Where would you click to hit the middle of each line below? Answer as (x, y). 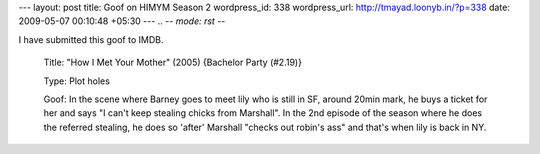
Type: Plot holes (76, 81)
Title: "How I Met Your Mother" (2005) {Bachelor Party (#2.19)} (172, 62)
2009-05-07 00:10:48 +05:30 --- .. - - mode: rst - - (122, 21)
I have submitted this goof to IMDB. (91, 39)
